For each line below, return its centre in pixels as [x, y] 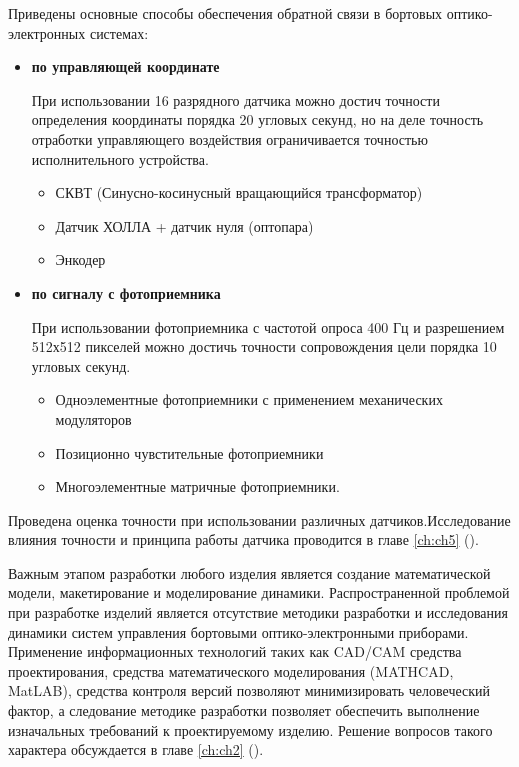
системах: [119, 32]
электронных [47, 32]
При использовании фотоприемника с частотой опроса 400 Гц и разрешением [268, 326]
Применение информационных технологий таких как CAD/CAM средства [235, 651]
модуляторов [93, 418]
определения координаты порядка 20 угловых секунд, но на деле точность [257, 119]
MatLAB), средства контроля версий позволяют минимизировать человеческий [249, 690]
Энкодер [80, 259]
